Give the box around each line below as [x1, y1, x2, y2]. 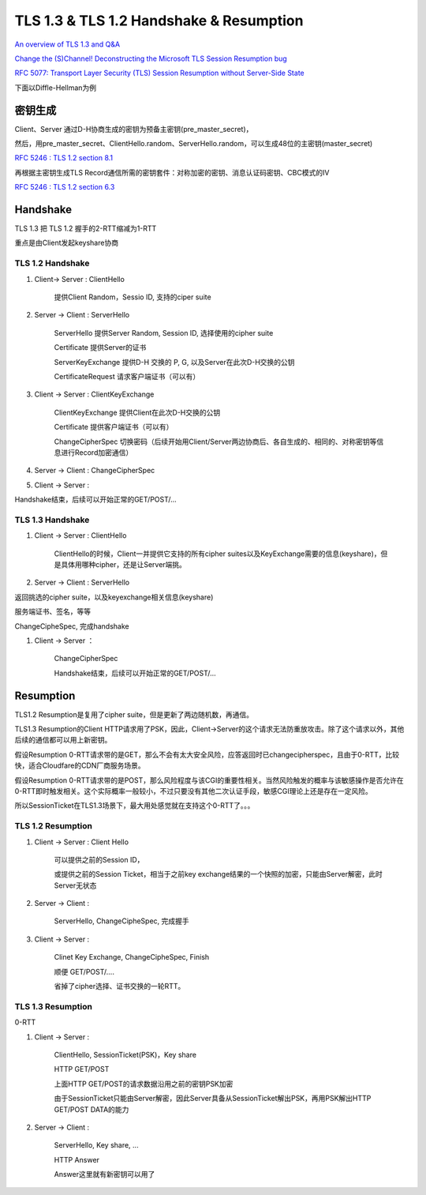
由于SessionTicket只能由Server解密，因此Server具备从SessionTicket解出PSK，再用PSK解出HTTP [54, 1094, 372, 1103]
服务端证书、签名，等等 [14, 607, 91, 616]
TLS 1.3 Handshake [14, 514, 90, 525]
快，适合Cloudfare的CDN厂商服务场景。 [14, 761, 145, 770]
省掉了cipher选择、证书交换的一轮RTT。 [54, 982, 185, 991]
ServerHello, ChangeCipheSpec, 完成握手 [54, 916, 189, 926]
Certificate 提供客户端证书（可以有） [54, 423, 174, 432]
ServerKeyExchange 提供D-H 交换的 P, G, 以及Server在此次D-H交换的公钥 [54, 357, 295, 366]
